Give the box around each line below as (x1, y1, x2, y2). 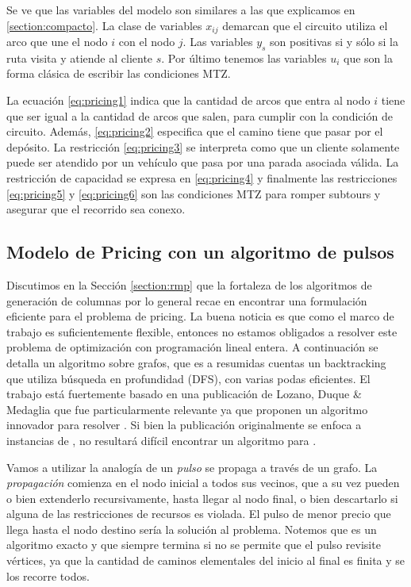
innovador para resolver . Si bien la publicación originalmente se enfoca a (6, 416, 362, 433)
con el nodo (118, 33, 175, 50)
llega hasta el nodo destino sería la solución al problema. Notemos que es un (6, 520, 377, 537)
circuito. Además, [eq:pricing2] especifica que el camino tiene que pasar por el (6, 123, 383, 140)
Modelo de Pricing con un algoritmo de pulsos (6, 240, 394, 264)
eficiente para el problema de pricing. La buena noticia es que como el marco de (6, 308, 394, 324)
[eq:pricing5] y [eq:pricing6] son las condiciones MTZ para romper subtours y (6, 185, 381, 201)
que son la (343, 49, 393, 66)
